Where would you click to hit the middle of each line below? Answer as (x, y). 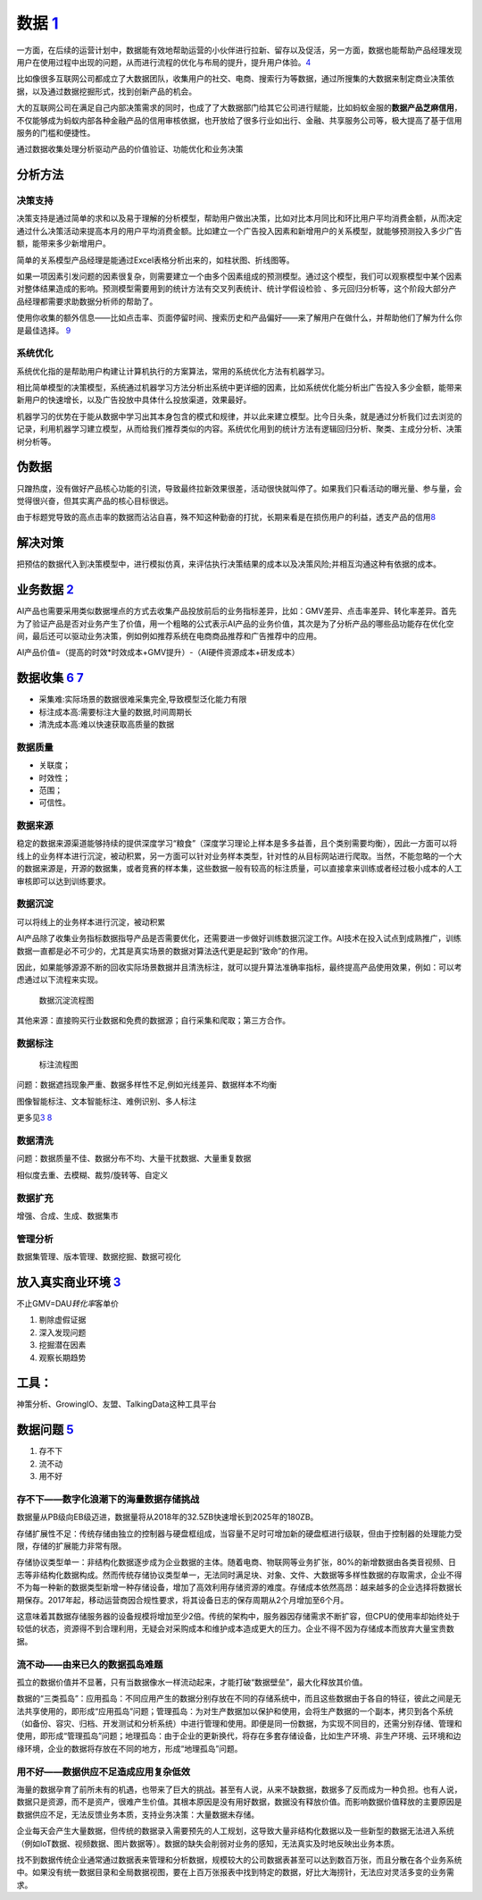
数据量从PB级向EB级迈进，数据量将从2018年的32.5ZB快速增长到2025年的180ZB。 (167, 1517)
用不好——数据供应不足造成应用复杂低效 (104, 1771)
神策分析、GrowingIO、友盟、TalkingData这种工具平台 (116, 1404)
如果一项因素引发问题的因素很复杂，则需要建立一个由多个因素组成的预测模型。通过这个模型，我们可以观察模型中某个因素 (239, 276)
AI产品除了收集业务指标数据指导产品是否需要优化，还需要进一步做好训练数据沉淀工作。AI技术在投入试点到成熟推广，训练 (239, 938)
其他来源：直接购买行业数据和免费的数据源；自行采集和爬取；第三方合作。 (153, 1021)
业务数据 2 (46, 590)
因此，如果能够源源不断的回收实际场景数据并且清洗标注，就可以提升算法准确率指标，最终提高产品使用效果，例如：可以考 (239, 967)
